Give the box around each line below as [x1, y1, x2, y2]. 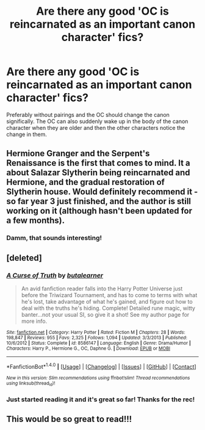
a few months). [6, 216, 65, 226]
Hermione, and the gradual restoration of [6, 177, 165, 187]
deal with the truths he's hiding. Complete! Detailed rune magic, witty [21, 304, 195, 312]
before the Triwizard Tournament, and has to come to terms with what [21, 291, 198, 298]
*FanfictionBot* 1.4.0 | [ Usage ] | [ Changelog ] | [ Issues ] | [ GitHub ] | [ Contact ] [6, 361, 196, 370]
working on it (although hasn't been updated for [6, 206, 193, 216]
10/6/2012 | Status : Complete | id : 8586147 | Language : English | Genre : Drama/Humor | [6, 340, 191, 346]
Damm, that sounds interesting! [6, 234, 103, 243]
